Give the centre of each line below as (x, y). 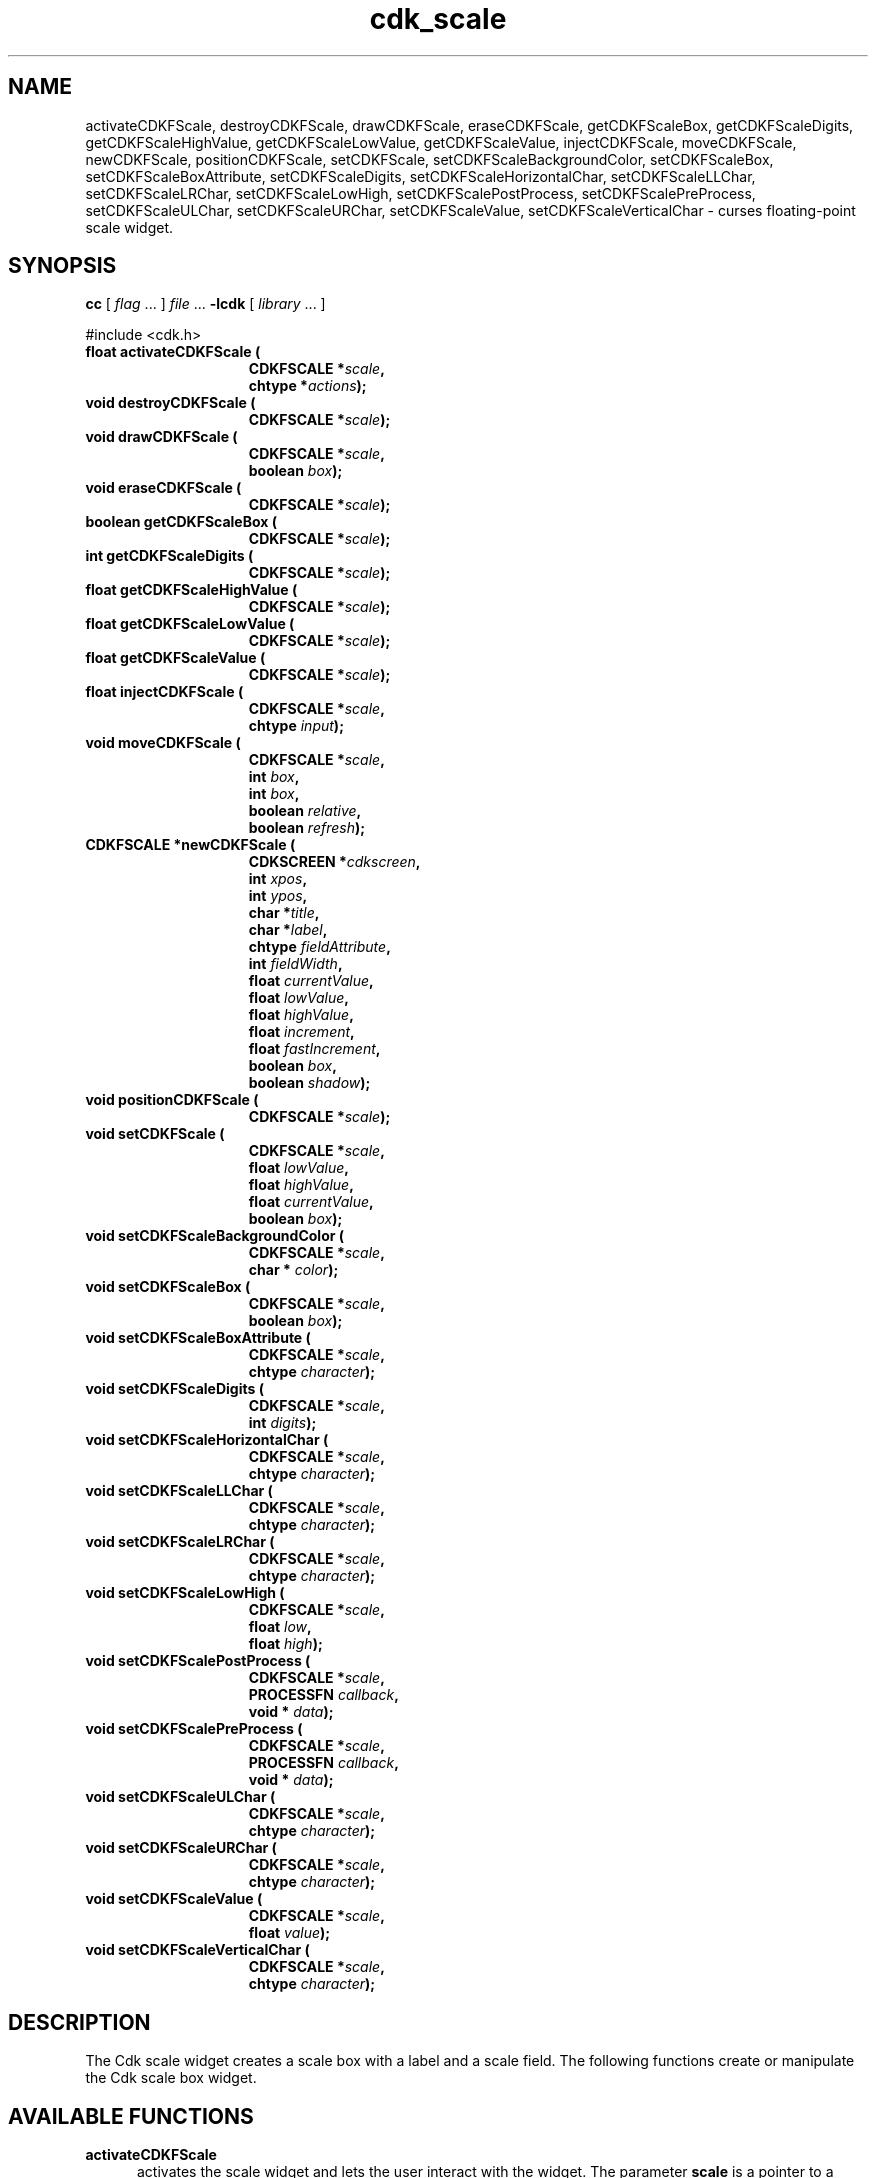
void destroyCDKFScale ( (170, 403)
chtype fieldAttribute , (319, 947)
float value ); (289, 1933)
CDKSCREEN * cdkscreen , (334, 862)
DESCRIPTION (79, 2022)
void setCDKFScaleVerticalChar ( (197, 1950)
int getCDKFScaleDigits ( (169, 556)
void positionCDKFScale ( (172, 1100)
